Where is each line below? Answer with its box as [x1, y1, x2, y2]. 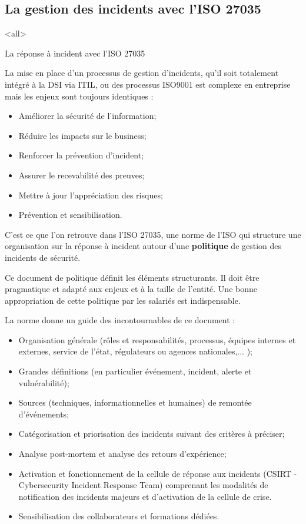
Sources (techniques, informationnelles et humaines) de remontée [18, 396, 252, 409]
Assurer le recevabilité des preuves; [18, 168, 145, 181]
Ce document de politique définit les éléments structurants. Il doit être [5, 271, 260, 283]
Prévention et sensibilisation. [18, 208, 122, 221]
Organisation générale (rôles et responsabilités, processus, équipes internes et [18, 333, 296, 346]
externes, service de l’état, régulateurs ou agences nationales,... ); [18, 345, 252, 357]
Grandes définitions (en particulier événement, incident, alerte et [18, 365, 252, 377]
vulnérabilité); [18, 376, 69, 389]
